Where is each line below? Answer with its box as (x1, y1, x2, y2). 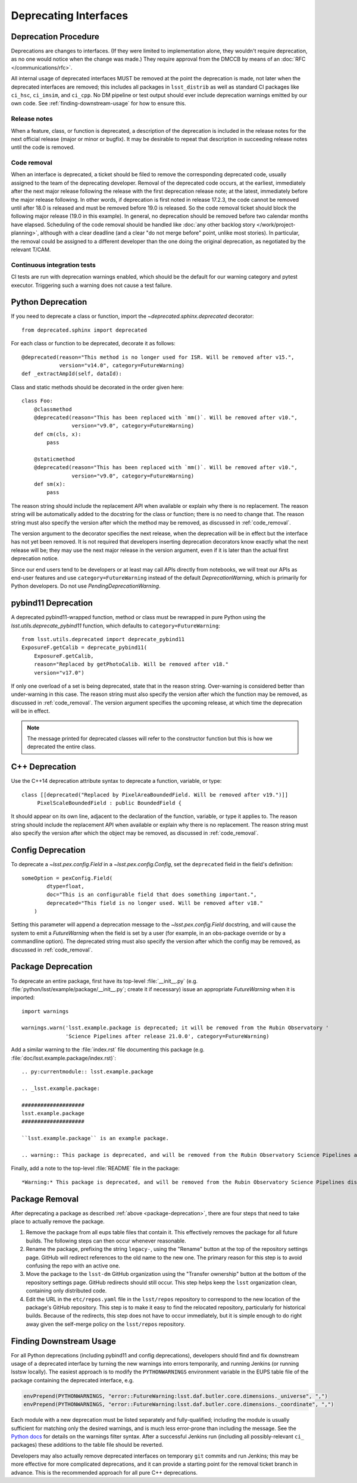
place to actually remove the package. (11, 1218, 105, 1225)
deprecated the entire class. (27, 743, 96, 750)
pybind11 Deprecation (11, 598, 93, 608)
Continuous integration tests (11, 261, 96, 269)
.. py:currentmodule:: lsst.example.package (21, 1069, 154, 1075)
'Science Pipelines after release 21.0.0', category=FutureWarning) (65, 1033, 270, 1039)
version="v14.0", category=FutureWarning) (59, 362, 185, 369)
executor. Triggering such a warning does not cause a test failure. (11, 282, 173, 289)
